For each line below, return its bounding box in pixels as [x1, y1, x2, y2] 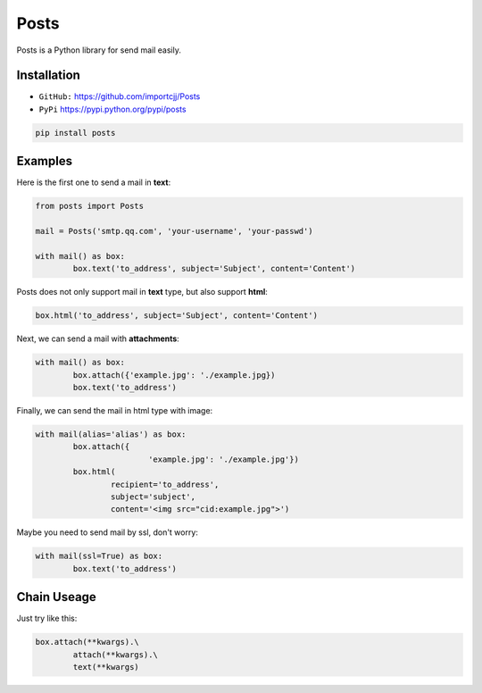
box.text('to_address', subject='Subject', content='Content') [72, 263, 356, 274]
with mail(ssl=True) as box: [35, 551, 163, 562]
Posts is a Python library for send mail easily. [16, 45, 182, 55]
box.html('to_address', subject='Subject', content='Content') [35, 311, 319, 321]
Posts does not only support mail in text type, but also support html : [16, 287, 268, 297]
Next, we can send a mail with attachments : [16, 333, 180, 344]
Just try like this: [16, 613, 78, 624]
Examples [16, 154, 73, 169]
